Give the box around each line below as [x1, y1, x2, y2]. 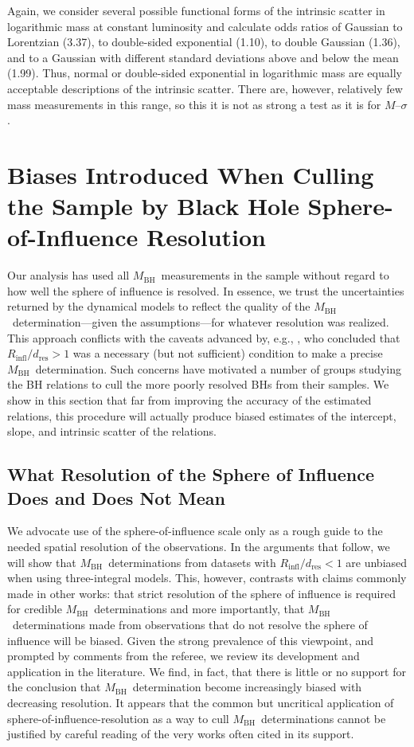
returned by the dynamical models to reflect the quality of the [7, 298, 310, 315]
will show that [7, 553, 76, 570]
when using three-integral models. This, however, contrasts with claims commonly [7, 569, 407, 586]
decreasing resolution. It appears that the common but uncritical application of [7, 694, 394, 710]
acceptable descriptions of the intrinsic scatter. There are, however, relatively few [7, 80, 403, 96]
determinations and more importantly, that [94, 600, 305, 617]
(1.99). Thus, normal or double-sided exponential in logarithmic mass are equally [7, 65, 402, 81]
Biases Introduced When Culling [7, 158, 374, 190]
